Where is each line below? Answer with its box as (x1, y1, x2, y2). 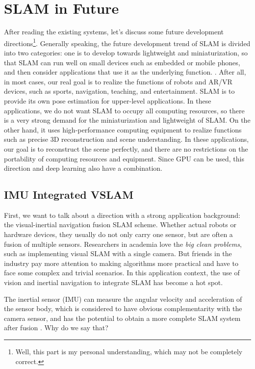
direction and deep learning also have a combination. (4, 163, 162, 173)
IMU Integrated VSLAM (4, 187, 134, 202)
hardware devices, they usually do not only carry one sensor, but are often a (4, 229, 233, 239)
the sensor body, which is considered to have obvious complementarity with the (4, 303, 242, 314)
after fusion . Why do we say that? (4, 322, 108, 333)
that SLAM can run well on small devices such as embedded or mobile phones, (4, 57, 240, 67)
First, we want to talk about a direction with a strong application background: (4, 210, 240, 220)
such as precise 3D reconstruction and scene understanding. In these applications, (4, 134, 249, 144)
